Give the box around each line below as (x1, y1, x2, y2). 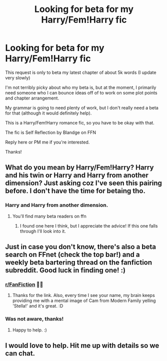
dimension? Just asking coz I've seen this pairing (5, 179, 162, 187)
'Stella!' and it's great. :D (12, 303, 63, 309)
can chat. (5, 349, 35, 357)
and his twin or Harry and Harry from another (5, 171, 149, 179)
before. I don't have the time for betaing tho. (5, 186, 146, 195)
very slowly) (5, 74, 30, 80)
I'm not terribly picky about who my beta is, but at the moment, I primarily (5, 84, 156, 90)
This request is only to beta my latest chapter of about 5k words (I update (5, 69, 156, 75)
